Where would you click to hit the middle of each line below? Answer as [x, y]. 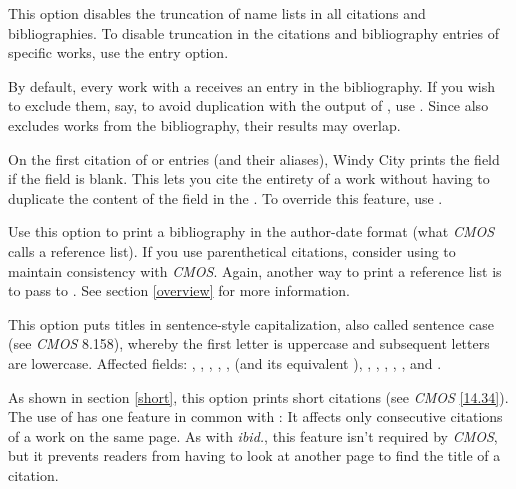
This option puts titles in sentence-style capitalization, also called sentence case [251, 323]
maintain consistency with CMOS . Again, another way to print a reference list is [255, 270]
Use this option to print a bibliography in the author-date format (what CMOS [251, 231]
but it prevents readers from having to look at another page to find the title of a [254, 455]
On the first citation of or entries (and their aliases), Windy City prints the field [254, 158]
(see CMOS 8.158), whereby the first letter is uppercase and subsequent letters [249, 343]
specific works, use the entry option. [118, 52]
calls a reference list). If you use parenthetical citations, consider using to [232, 250]
